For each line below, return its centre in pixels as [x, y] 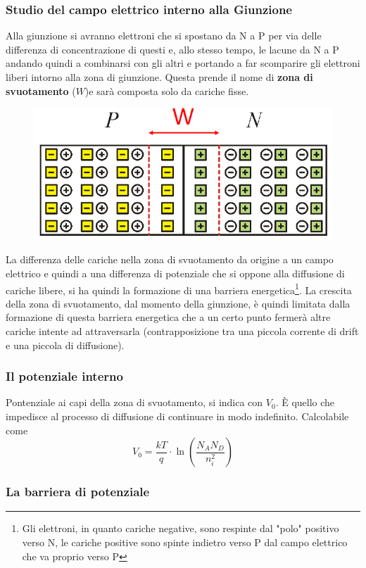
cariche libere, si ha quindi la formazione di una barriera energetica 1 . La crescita [179, 289]
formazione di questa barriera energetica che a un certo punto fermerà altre [168, 317]
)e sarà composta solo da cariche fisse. [167, 90]
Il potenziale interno [64, 376]
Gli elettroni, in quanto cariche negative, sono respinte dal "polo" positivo [181, 528]
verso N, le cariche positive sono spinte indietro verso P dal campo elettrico [185, 542]
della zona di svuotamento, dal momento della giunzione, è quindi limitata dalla [178, 303]
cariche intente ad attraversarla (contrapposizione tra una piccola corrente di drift [182, 330]
